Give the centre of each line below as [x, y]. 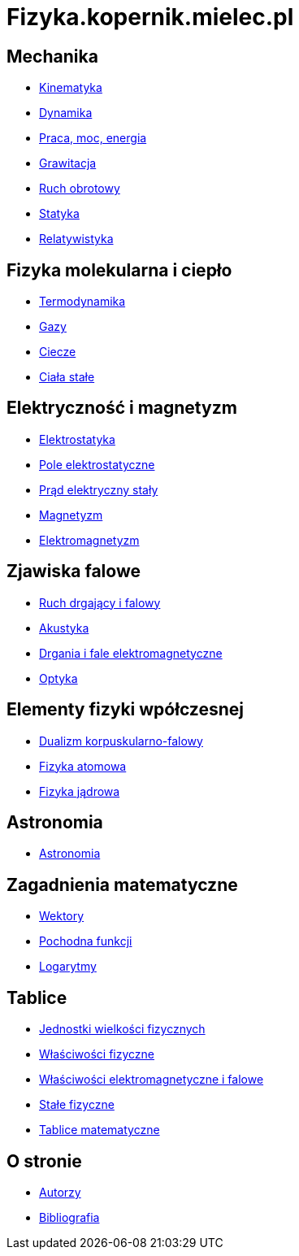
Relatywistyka [76, 239]
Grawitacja [68, 163]
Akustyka [64, 628]
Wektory [62, 916]
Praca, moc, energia [93, 138]
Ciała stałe [67, 377]
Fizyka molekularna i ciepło [119, 270]
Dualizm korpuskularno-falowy [121, 741]
